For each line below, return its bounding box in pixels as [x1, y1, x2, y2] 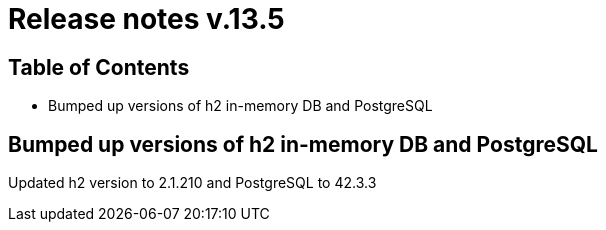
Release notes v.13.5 [8, 2, 285, 36]
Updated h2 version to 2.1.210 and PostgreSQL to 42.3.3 [8, 174, 377, 192]
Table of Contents [8, 54, 190, 80]
